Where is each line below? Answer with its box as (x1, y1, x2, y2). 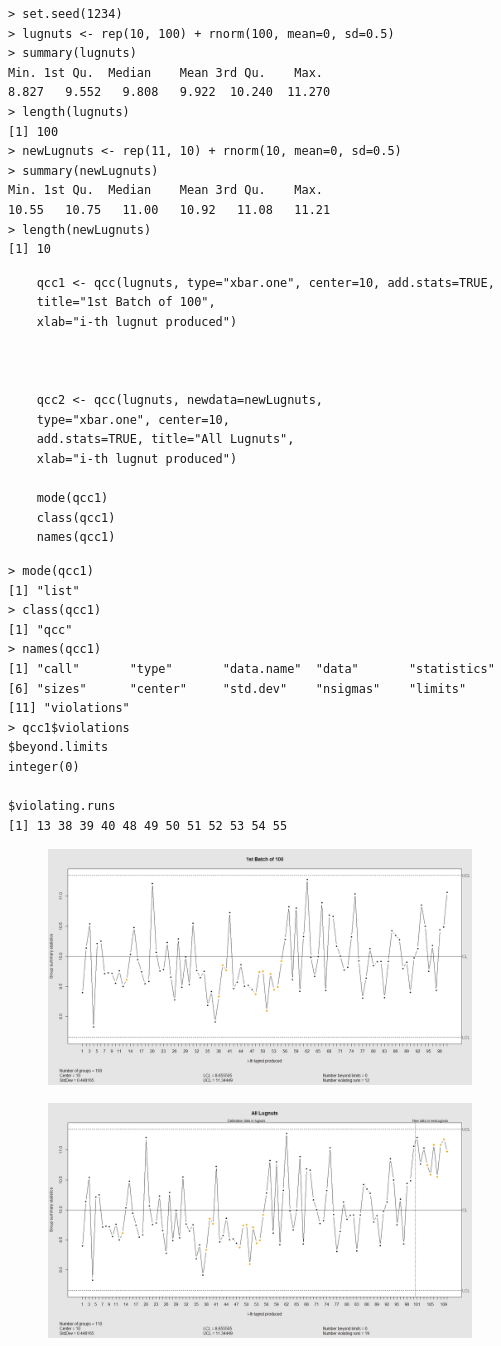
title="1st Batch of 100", (36, 295, 216, 310)
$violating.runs (8, 799, 116, 814)
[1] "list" (8, 583, 80, 598)
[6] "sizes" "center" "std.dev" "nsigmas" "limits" (8, 681, 467, 696)
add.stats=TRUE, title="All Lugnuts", (36, 432, 295, 447)
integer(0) (8, 759, 80, 774)
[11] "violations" (8, 701, 130, 716)
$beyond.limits (8, 740, 109, 755)
